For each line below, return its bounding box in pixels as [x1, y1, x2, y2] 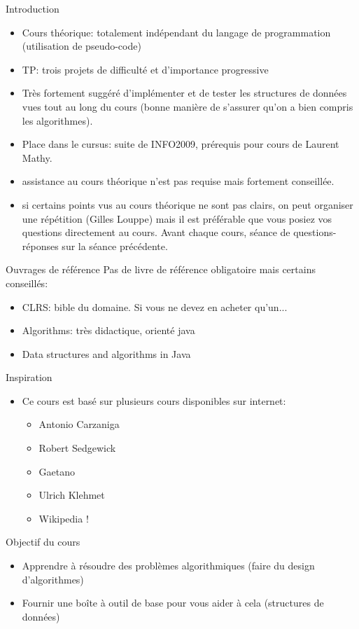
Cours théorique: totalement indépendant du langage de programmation [22, 25, 331, 39]
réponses [22, 238, 59, 253]
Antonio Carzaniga [38, 417, 120, 431]
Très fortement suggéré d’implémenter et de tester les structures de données [22, 85, 347, 100]
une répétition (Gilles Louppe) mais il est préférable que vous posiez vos [22, 211, 332, 226]
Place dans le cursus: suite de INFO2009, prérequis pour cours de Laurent [22, 137, 339, 151]
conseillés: [6, 275, 48, 290]
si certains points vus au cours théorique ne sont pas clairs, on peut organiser [22, 197, 353, 212]
